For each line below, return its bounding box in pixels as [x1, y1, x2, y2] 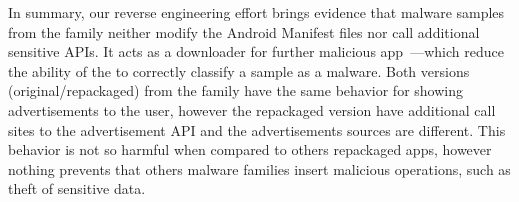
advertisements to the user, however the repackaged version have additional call [8, 99, 496, 120]
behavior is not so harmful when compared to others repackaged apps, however [8, 139, 492, 160]
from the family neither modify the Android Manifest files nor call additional [8, 21, 480, 42]
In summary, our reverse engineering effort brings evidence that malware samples [8, 2, 505, 22]
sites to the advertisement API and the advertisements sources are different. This [8, 119, 506, 140]
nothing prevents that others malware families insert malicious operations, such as [8, 158, 511, 179]
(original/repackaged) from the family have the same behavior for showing [8, 80, 463, 101]
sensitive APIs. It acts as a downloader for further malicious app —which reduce [8, 41, 504, 62]
